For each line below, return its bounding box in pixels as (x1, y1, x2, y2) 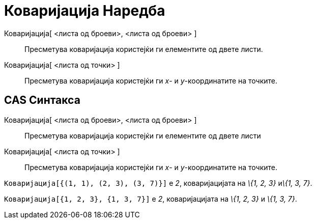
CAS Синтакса (4, 94, 80, 107)
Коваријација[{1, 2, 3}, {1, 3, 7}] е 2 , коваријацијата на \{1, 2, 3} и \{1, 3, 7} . (4, 194, 297, 203)
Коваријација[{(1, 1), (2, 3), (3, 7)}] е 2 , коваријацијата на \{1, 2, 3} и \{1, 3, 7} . (4, 178, 312, 187)
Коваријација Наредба (4, 2, 165, 19)
